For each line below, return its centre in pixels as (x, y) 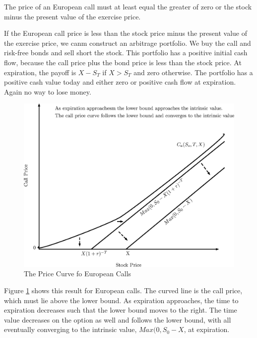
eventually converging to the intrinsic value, (70, 329)
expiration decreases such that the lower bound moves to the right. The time (121, 310)
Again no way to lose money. (48, 91)
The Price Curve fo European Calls (78, 274)
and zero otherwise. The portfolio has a (193, 72)
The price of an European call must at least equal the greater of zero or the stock (128, 6)
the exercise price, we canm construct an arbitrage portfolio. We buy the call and (128, 43)
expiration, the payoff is (40, 72)
